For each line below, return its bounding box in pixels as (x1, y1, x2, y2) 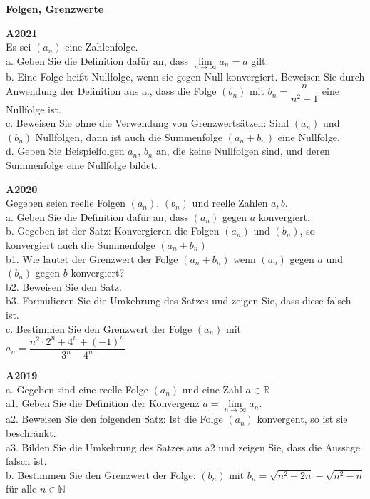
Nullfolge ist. (6, 101, 61, 116)
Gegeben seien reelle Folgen (6, 195, 125, 210)
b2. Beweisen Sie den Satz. (6, 279, 122, 294)
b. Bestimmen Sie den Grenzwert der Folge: (6, 467, 196, 482)
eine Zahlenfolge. (65, 39, 138, 54)
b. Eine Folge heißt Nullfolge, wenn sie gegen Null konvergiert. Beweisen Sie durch (6, 69, 365, 83)
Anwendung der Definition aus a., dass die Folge (6, 83, 217, 98)
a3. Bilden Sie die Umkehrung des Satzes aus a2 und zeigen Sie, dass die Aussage (6, 439, 360, 454)
